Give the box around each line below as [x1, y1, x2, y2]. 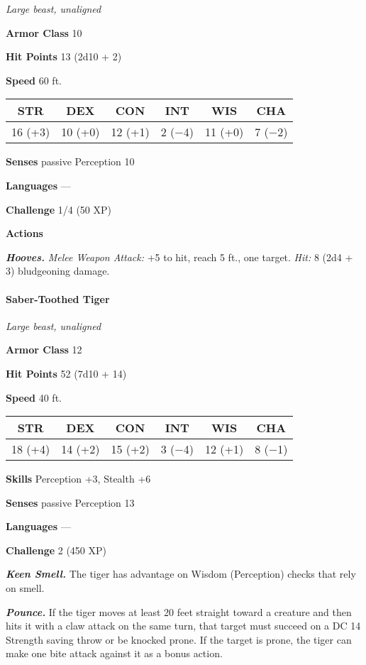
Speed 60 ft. [6, 72, 62, 87]
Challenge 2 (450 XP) [6, 542, 107, 557]
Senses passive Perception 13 [6, 495, 135, 510]
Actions [6, 226, 43, 241]
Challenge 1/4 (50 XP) [6, 202, 112, 216]
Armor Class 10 [6, 25, 82, 40]
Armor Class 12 [6, 342, 82, 357]
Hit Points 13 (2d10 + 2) [6, 49, 122, 64]
